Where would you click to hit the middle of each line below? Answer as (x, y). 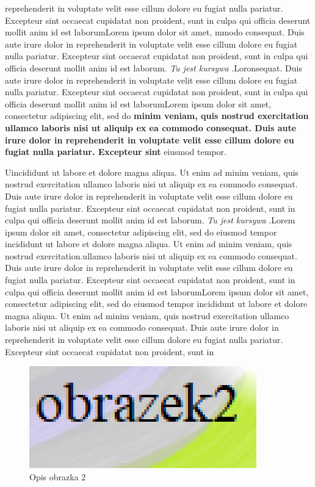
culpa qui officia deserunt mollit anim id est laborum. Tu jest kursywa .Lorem (150, 220)
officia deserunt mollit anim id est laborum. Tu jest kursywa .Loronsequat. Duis (154, 67)
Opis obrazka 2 (58, 476)
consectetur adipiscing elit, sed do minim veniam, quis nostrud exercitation (157, 116)
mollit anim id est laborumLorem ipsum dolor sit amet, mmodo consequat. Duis (155, 32)
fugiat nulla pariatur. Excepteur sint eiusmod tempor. (116, 152)
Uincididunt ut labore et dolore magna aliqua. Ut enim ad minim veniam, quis (152, 172)
